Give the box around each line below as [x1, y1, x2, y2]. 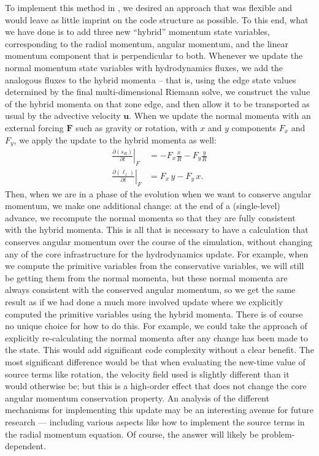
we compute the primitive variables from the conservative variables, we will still [5, 259, 304, 272]
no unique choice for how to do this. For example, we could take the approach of [5, 319, 307, 332]
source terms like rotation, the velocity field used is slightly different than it [5, 367, 290, 380]
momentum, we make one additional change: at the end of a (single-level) [5, 199, 280, 212]
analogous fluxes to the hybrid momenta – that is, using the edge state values [5, 73, 296, 86]
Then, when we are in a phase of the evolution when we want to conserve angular [5, 187, 312, 200]
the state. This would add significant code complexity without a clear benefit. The [5, 343, 314, 356]
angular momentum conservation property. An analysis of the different [5, 391, 269, 404]
